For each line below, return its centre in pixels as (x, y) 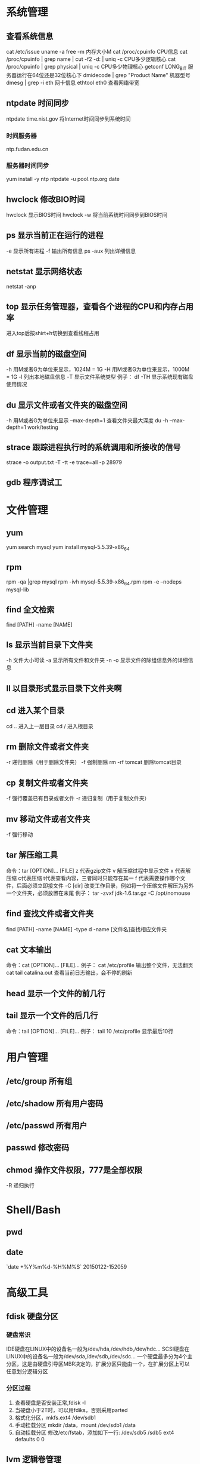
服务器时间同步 (28, 165)
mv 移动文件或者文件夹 (48, 819)
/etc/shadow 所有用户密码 (55, 1104)
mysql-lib (18, 590)
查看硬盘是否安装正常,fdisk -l (50, 1402)
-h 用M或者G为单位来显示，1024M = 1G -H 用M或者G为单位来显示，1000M (98, 369)
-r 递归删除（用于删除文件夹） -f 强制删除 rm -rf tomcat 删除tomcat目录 (94, 762)
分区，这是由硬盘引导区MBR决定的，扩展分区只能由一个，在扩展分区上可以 (98, 1364)
